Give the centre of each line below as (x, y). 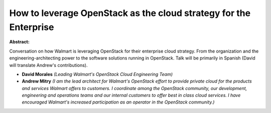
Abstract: (19, 42)
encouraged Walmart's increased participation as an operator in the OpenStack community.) (118, 102)
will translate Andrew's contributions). (48, 65)
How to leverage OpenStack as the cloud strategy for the (130, 13)
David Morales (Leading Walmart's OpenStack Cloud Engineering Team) (97, 74)
